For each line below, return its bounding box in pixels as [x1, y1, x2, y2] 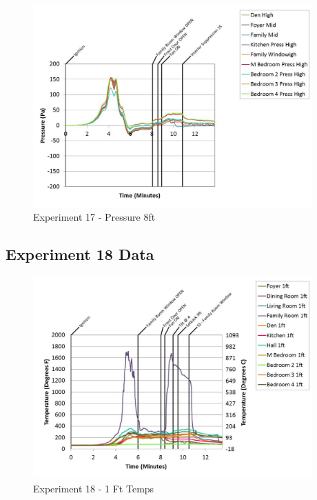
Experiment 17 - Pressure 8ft [33, 210, 156, 224]
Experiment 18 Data [6, 243, 154, 265]
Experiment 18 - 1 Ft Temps [33, 481, 154, 495]
